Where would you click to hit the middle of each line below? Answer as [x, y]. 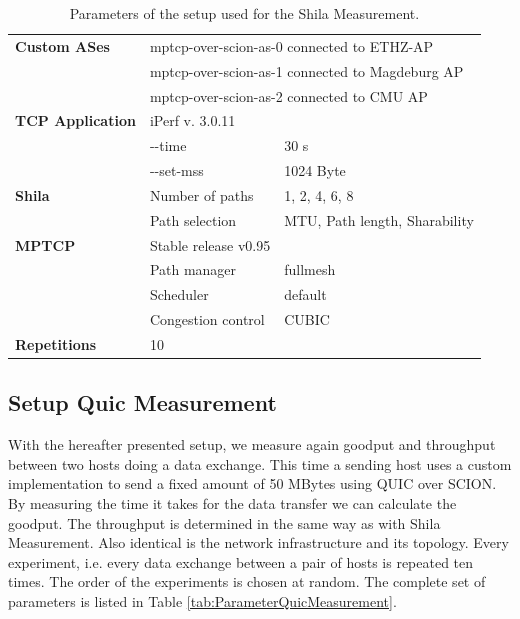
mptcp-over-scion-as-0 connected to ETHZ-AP [291, 45]
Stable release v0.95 [210, 244]
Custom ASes [62, 45]
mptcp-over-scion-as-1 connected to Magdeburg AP [306, 70]
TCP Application [75, 120]
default [305, 294]
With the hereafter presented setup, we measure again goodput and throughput [252, 444]
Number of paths [201, 194]
